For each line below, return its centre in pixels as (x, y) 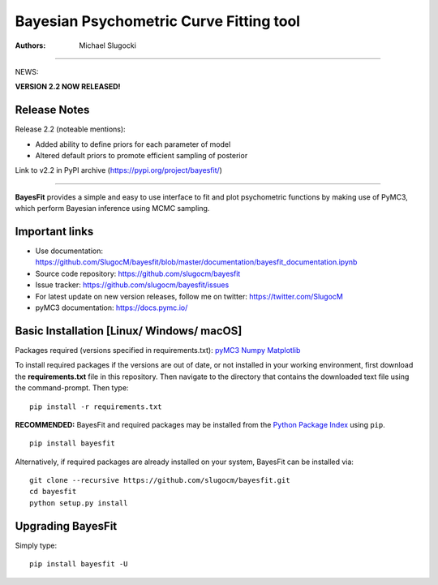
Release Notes (52, 110)
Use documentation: (69, 251)
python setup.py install (79, 503)
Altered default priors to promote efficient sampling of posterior (142, 156)
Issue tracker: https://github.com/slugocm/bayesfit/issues (132, 285)
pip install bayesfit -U (79, 564)
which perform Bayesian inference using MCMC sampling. (112, 209)
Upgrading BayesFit (66, 526)
